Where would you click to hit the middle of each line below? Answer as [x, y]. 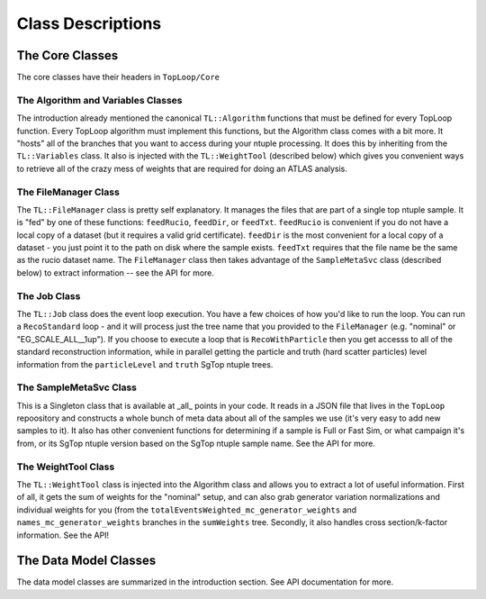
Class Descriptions [89, 23]
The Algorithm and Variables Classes [99, 100]
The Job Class [49, 295]
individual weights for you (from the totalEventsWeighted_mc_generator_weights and [187, 510]
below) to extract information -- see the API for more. [116, 272]
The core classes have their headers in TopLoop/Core [118, 77]
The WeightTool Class [66, 467]
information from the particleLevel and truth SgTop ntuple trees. [145, 364]
